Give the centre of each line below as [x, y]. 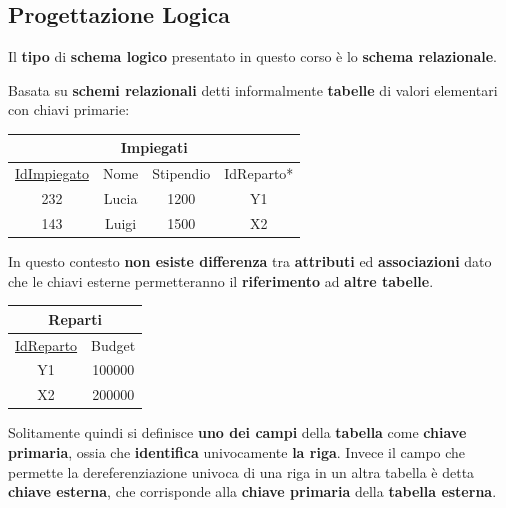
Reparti [75, 318]
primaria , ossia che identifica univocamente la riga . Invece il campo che [237, 452]
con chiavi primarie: [69, 109]
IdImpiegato [52, 173]
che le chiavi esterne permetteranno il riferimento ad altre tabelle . [221, 280]
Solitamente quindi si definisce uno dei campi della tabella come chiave [237, 432]
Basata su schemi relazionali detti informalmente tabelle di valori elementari [253, 89]
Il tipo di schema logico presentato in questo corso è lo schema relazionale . [252, 56]
